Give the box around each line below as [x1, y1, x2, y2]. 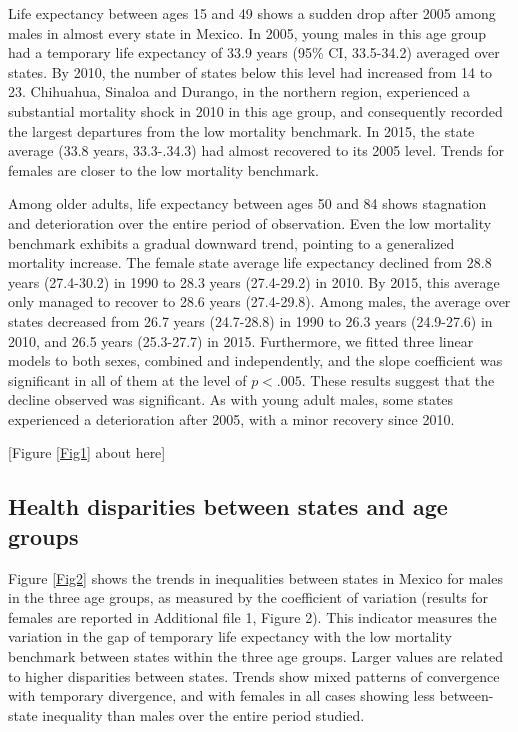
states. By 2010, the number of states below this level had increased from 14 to [8, 61, 493, 82]
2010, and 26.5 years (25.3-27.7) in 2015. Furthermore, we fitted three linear [8, 330, 474, 351]
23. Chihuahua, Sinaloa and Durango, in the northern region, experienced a [8, 81, 471, 102]
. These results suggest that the [301, 369, 495, 390]
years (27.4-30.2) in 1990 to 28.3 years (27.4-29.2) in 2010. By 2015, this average [8, 271, 500, 292]
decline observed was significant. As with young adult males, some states [8, 389, 454, 410]
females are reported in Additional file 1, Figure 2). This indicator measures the [8, 606, 497, 627]
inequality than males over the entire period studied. [42, 704, 365, 725]
